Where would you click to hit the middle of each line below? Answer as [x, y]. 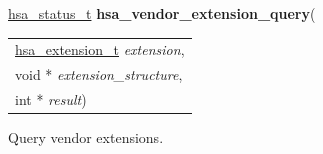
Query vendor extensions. [86, 137]
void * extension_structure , [99, 74]
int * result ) [51, 99]
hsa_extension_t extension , [100, 49]
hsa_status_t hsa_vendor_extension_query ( [162, 13]
